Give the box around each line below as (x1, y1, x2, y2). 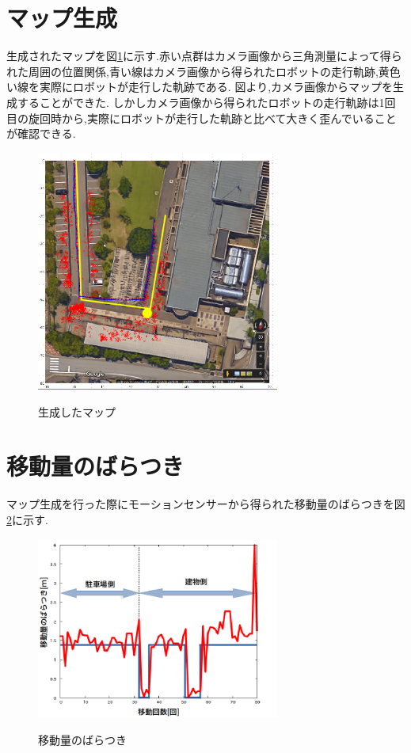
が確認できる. (6, 125, 76, 142)
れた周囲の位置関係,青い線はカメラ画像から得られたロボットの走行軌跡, (6, 63, 379, 79)
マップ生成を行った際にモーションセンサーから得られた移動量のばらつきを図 (6, 496, 405, 512)
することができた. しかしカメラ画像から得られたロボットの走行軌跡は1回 (17, 93, 396, 110)
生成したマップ (38, 403, 116, 420)
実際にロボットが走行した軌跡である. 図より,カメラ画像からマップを (39, 78, 394, 95)
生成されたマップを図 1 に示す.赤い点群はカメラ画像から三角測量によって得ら (6, 48, 402, 64)
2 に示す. (6, 511, 48, 527)
